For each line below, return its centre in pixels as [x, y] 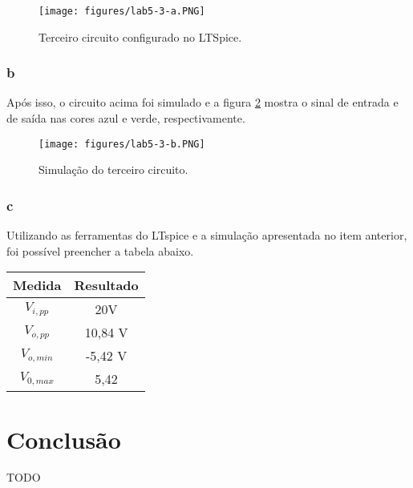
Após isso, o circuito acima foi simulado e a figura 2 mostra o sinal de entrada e [202, 102]
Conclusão [64, 439]
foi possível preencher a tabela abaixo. [100, 250]
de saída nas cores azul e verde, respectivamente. [126, 118]
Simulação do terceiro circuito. [113, 169]
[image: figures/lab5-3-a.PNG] [122, 11]
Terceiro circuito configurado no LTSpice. [140, 36]
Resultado [106, 285]
